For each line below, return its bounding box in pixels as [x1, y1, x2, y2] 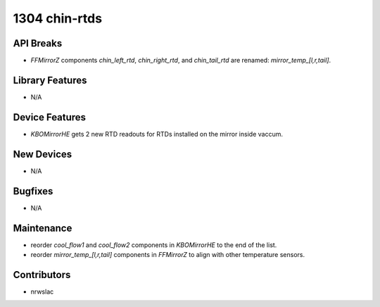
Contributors [13, 268, 71, 281]
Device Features [13, 111, 87, 123]
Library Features [13, 74, 87, 86]
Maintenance [13, 222, 72, 234]
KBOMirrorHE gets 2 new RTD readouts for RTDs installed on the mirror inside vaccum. [30, 130, 283, 138]
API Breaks [13, 37, 63, 49]
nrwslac [30, 287, 54, 296]
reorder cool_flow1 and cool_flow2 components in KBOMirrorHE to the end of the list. [30, 240, 277, 249]
